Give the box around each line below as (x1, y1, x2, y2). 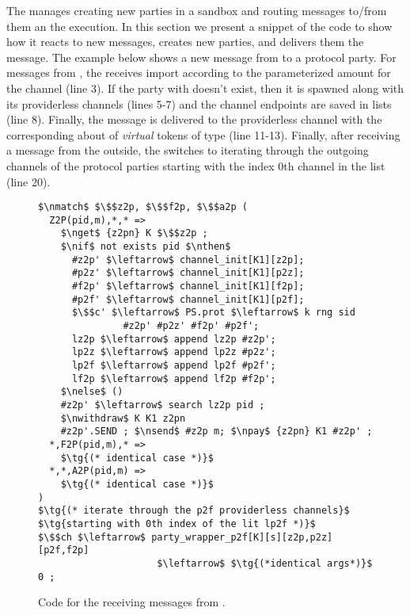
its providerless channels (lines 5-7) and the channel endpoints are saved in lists (6, 95, 392, 112)
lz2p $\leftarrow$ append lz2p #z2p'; (71, 333, 276, 345)
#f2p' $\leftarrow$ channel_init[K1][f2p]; (71, 281, 305, 292)
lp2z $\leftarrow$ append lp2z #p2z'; (71, 346, 276, 358)
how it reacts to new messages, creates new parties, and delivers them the (6, 33, 364, 50)
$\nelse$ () (60, 386, 123, 398)
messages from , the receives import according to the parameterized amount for (6, 64, 391, 81)
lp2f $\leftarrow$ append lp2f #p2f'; (71, 360, 276, 371)
